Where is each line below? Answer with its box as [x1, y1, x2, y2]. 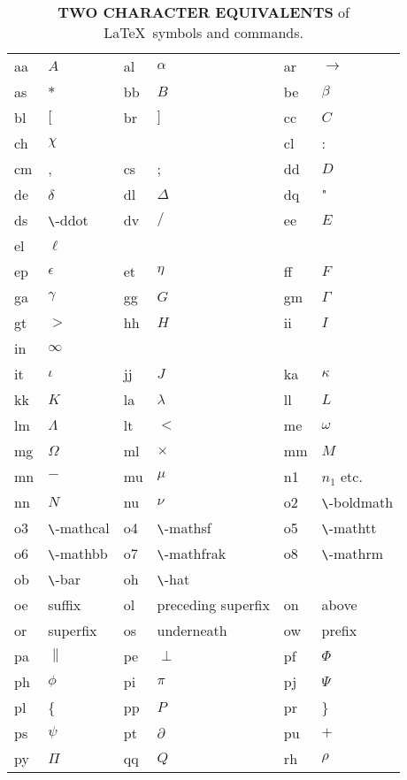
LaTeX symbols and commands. [104, 22, 303, 42]
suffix [48, 594, 81, 615]
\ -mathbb [48, 543, 108, 563]
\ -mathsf [157, 517, 211, 538]
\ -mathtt [321, 517, 377, 538]
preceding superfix [157, 594, 270, 615]
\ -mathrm [321, 543, 384, 563]
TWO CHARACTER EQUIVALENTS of [58, 2, 349, 22]
